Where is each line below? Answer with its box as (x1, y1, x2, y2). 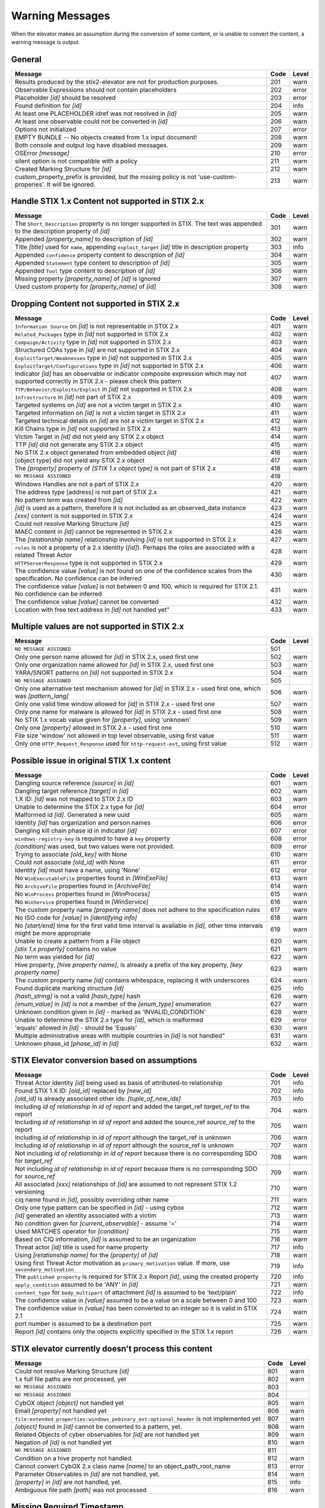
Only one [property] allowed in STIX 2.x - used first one (14, 724, 172, 732)
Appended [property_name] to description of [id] (14, 235, 153, 244)
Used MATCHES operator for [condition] (14, 1228, 129, 1236)
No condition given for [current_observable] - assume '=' (14, 1219, 177, 1228)
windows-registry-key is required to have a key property (14, 834, 170, 843)
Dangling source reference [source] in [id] (14, 779, 134, 787)
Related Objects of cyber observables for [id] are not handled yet (14, 1430, 200, 1439)
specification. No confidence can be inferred (14, 574, 142, 582)
